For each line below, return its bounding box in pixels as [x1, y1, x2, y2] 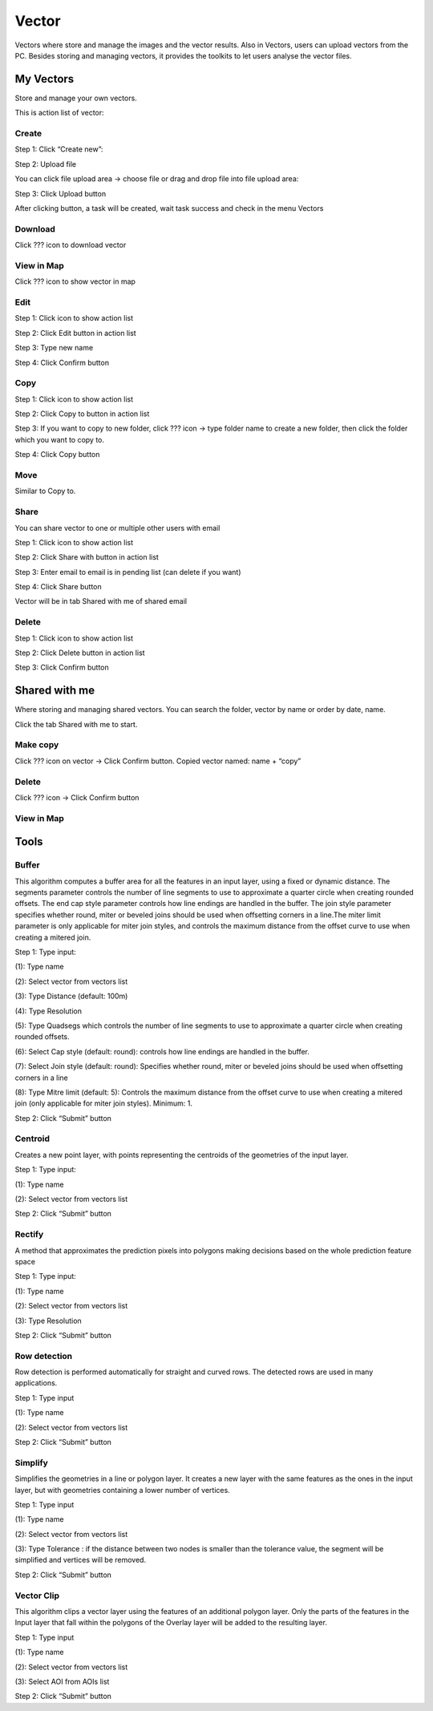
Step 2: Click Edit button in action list [14, 328, 136, 338]
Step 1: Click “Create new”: [14, 144, 103, 154]
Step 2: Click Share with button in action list [14, 552, 160, 562]
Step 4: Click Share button [14, 582, 102, 592]
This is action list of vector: [14, 108, 104, 118]
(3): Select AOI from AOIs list [14, 1677, 110, 1686]
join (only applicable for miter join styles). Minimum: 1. [14, 1098, 192, 1108]
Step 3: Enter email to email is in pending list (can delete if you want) [14, 567, 241, 576]
